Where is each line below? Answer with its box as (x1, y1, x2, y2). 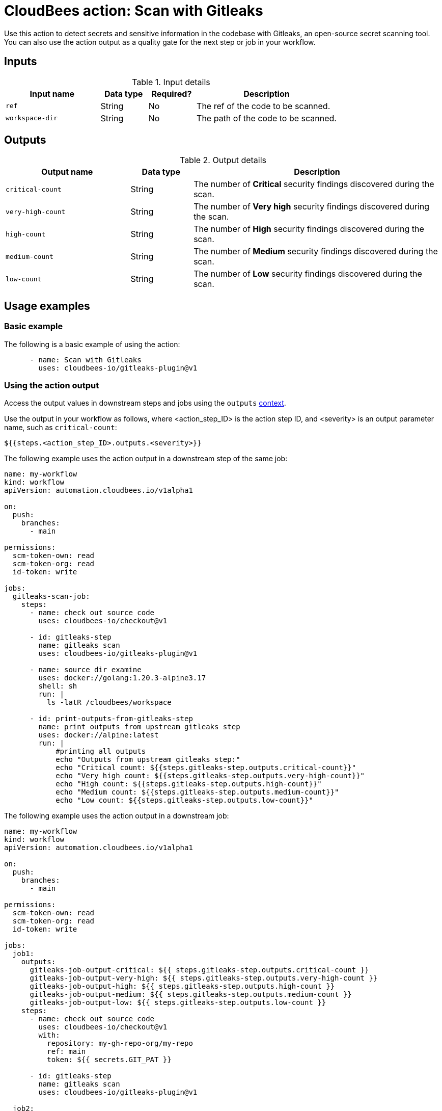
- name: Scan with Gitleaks (30, 355, 142, 364)
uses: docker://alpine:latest (38, 731, 159, 739)
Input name (30, 88, 75, 99)
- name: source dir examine (30, 666, 142, 674)
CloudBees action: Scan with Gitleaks (4, 2, 263, 19)
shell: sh (38, 682, 77, 691)
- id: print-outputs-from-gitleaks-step (30, 715, 193, 723)
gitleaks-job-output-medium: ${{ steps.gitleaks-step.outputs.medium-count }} (30, 990, 352, 999)
